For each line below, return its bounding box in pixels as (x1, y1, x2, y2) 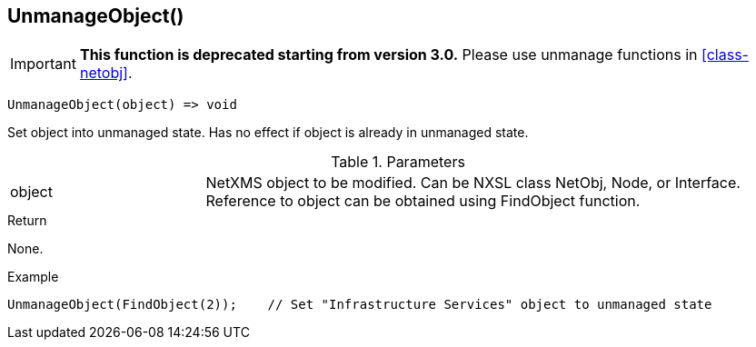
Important (10, 55, 76, 74)
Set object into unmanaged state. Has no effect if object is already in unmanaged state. (7, 124, 529, 141)
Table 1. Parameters (331, 153, 465, 172)
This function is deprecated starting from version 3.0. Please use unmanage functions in (79, 45, 698, 64)
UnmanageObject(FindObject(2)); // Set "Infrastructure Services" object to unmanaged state (7, 297, 712, 312)
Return (7, 213, 47, 229)
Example (7, 269, 59, 285)
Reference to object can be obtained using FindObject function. (205, 192, 641, 211)
